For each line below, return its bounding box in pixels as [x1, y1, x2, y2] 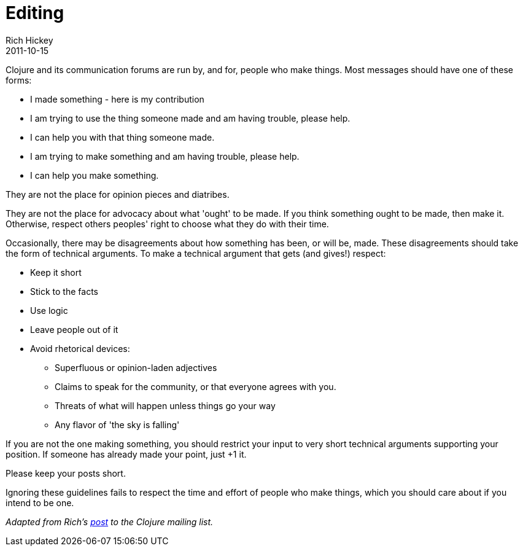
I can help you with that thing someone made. [30, 131, 215, 143]
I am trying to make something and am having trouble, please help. [30, 150, 300, 162]
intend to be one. [6, 497, 74, 508]
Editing [6, 2, 64, 23]
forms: [6, 74, 32, 85]
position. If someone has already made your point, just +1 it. [6, 448, 247, 459]
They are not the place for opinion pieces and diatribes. [6, 189, 230, 200]
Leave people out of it [30, 324, 118, 335]
